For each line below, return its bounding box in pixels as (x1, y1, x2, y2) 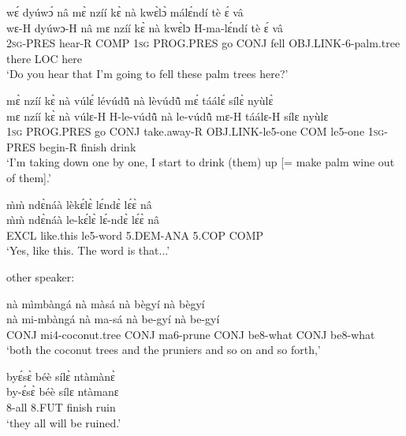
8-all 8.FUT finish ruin (6, 399, 116, 416)
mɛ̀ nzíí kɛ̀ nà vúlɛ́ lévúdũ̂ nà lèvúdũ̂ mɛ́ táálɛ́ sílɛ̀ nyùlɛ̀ (6, 91, 274, 108)
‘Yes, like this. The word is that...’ (6, 242, 170, 259)
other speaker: (6, 268, 75, 285)
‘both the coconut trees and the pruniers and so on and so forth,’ (6, 341, 321, 358)
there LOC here (6, 50, 82, 66)
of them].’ (6, 169, 51, 185)
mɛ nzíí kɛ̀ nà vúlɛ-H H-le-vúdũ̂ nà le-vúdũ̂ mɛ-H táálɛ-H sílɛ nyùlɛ (6, 107, 329, 124)
